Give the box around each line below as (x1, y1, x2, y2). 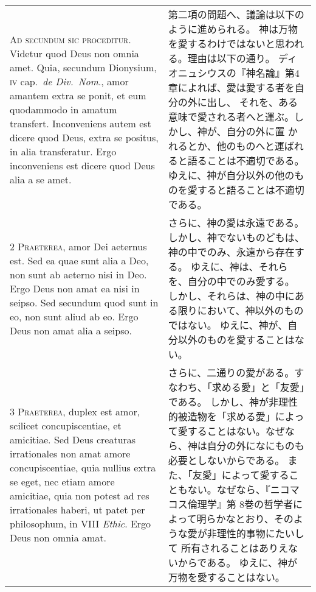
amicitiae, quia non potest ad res (10, 488, 149, 502)
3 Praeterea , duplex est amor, (10, 404, 140, 418)
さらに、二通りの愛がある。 (168, 365, 295, 379)
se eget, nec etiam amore (10, 474, 115, 488)
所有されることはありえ (181, 541, 289, 555)
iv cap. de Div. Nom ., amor (10, 74, 129, 88)
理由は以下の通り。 (187, 51, 275, 65)
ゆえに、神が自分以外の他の (168, 168, 295, 182)
